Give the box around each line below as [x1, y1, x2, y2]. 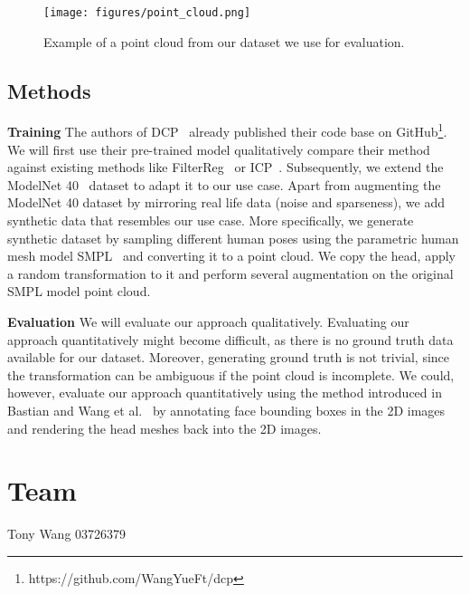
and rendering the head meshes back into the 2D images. [7, 418, 322, 437]
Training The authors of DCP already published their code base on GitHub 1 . [7, 120, 447, 141]
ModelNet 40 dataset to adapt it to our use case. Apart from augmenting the [7, 175, 441, 194]
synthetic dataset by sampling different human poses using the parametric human [7, 228, 459, 247]
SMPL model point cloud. [7, 282, 151, 301]
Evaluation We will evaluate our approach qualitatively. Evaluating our [7, 312, 409, 331]
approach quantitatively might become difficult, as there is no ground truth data [7, 330, 454, 349]
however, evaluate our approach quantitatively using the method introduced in [7, 383, 442, 402]
